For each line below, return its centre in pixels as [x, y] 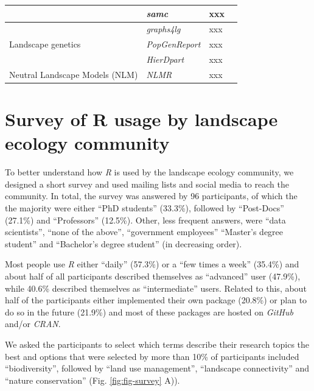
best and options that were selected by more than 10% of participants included [152, 356]
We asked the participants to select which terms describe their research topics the [157, 344]
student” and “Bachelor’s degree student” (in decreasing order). [124, 243]
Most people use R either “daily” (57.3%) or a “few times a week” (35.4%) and [152, 264]
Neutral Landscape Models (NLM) [74, 74]
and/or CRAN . [33, 324]
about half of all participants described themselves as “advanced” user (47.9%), [153, 276]
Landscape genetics [45, 44]
